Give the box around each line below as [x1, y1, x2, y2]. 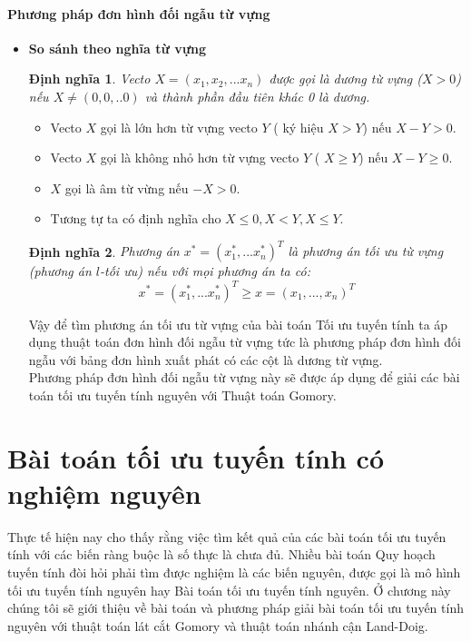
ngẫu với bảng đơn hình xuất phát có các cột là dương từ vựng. [28, 350, 383, 369]
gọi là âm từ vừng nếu [64, 178, 189, 197]
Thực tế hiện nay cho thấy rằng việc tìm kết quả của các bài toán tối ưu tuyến [7, 527, 446, 546]
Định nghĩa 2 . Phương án [28, 242, 180, 261]
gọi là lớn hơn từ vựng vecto [100, 117, 258, 136]
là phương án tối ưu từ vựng [288, 242, 444, 261]
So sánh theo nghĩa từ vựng [28, 38, 207, 57]
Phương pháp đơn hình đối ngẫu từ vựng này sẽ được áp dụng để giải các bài [28, 368, 460, 387]
